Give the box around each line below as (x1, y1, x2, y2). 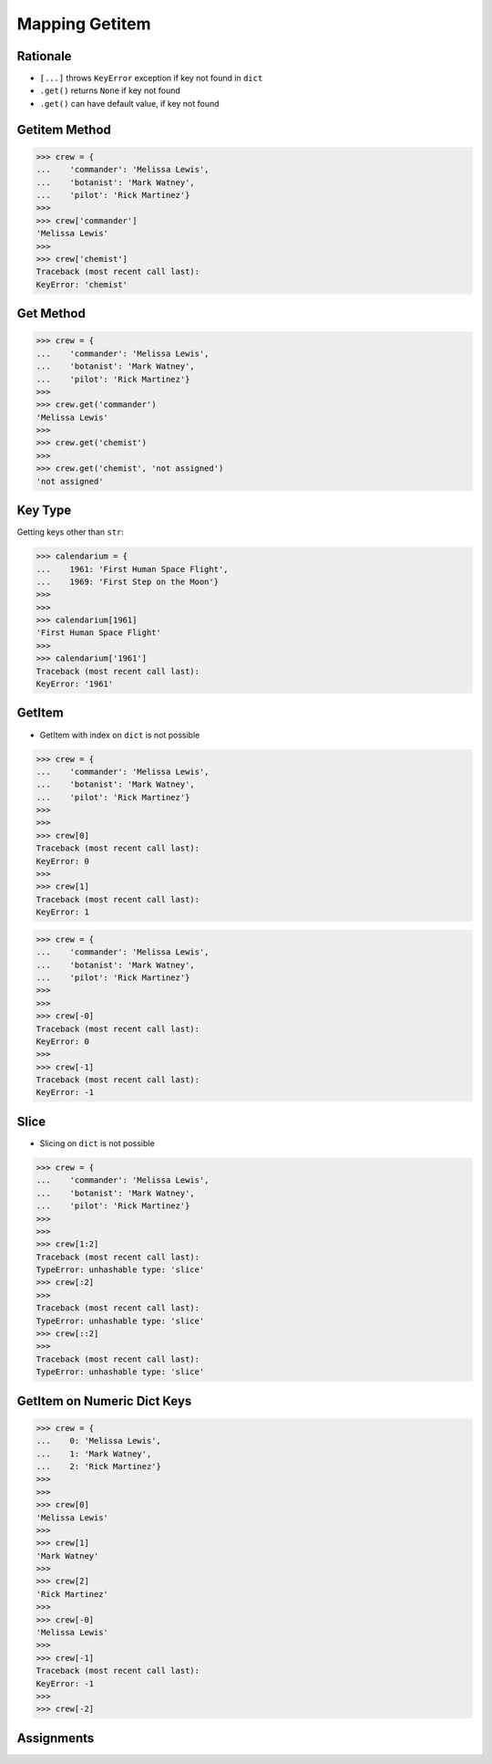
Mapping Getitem (16, 14, 151, 34)
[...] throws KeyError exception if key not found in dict (39, 73, 263, 84)
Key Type (16, 503, 72, 518)
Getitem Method (16, 121, 111, 137)
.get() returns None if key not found (39, 85, 181, 96)
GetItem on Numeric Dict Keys (16, 1393, 192, 1409)
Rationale (16, 48, 72, 64)
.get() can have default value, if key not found (39, 98, 220, 109)
